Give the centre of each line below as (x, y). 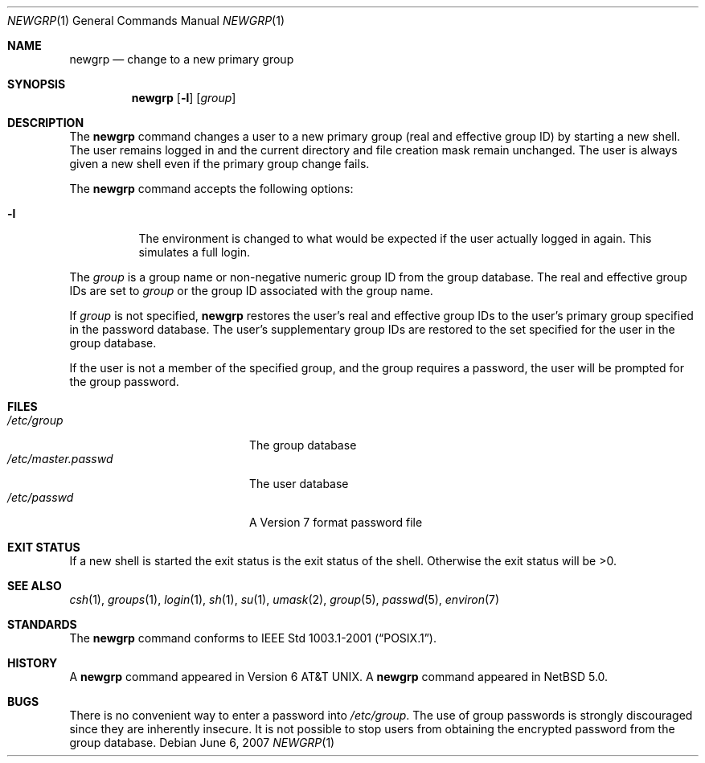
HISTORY (33, 663)
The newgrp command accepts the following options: (211, 189)
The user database (299, 484)
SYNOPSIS (37, 84)
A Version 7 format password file (336, 522)
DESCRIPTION (46, 123)
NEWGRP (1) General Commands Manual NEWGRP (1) (146, 21)
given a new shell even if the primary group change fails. (219, 164)
